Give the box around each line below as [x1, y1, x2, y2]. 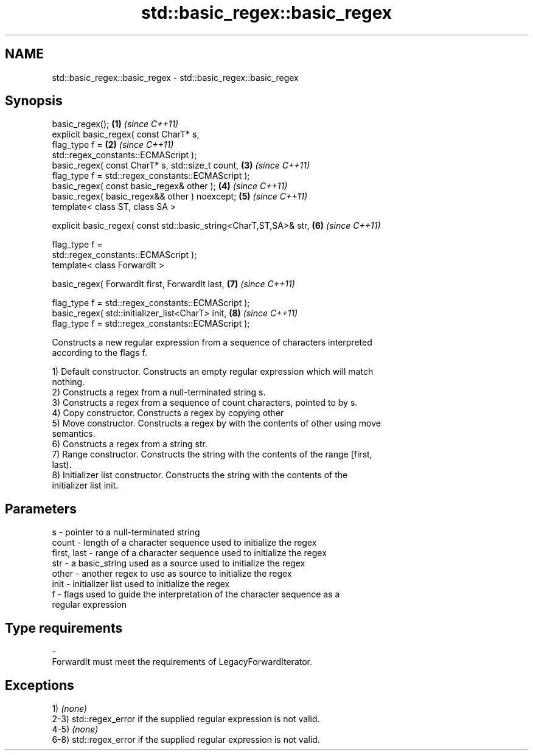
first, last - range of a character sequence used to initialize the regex [52, 548, 327, 558]
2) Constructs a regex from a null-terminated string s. [52, 387, 266, 398]
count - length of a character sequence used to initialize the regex [52, 537, 317, 548]
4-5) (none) [52, 723, 99, 734]
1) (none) [52, 703, 88, 714]
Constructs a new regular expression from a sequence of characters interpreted [52, 337, 372, 348]
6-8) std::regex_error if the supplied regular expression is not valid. [52, 734, 320, 745]
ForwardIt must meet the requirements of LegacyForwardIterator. [52, 656, 313, 667]
